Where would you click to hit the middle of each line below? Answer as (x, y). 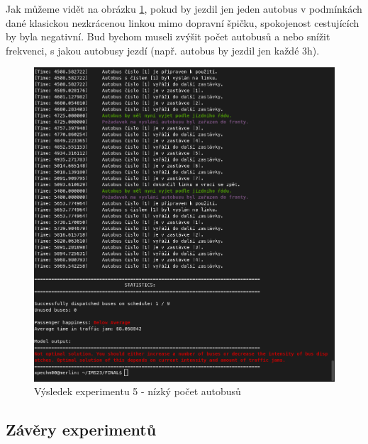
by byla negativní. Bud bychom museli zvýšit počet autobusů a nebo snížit (168, 36)
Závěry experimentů (81, 429)
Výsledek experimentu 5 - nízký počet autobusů (138, 391)
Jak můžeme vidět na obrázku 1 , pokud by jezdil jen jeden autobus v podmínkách (184, 8)
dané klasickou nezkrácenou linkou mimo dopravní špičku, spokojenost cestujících (183, 22)
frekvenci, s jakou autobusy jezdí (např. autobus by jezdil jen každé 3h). (163, 50)
